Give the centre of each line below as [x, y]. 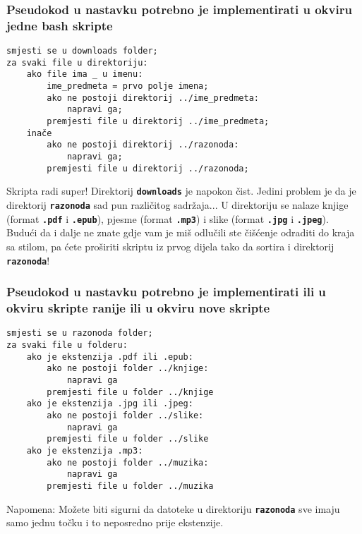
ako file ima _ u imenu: [85, 74]
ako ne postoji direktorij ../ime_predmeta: [153, 98]
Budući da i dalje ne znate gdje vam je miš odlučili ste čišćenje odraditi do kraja [181, 232]
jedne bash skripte [60, 25]
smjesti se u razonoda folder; [80, 333]
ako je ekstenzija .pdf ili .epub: [110, 357]
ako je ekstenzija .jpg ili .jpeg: [110, 404]
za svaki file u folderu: [67, 345]
